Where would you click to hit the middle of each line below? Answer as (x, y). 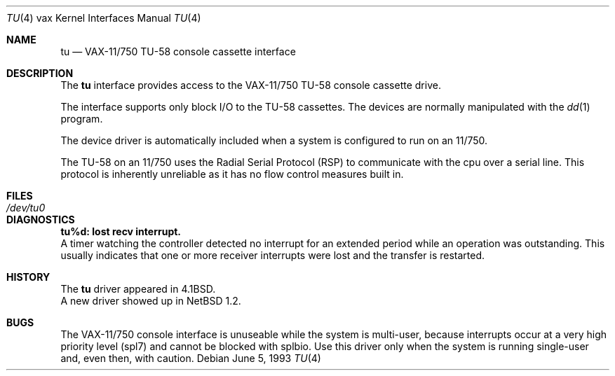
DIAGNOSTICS (41, 220)
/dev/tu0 (26, 208)
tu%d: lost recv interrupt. (121, 231)
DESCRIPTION (40, 73)
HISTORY (28, 277)
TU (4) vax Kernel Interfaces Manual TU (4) (104, 18)
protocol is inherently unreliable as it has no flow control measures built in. (232, 174)
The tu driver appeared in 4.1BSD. (138, 289)
